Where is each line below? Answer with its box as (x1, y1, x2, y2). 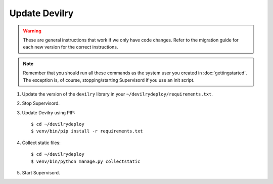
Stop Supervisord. (22, 100, 60, 106)
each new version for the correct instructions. (23, 44, 118, 50)
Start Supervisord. (22, 170, 60, 176)
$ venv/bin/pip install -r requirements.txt (31, 128, 144, 134)
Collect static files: (22, 140, 61, 146)
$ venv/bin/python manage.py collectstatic (31, 158, 141, 164)
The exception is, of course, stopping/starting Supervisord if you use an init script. (23, 77, 195, 83)
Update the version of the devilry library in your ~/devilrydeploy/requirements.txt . (22, 91, 213, 97)
